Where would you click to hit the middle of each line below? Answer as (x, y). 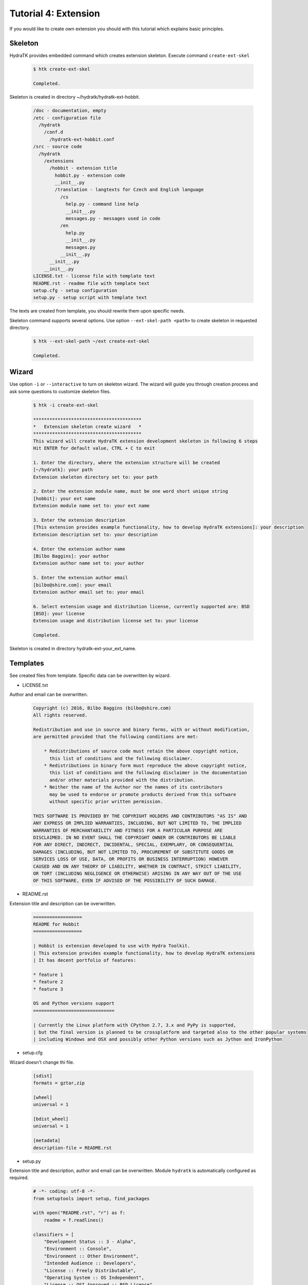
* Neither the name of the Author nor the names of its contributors (133, 787)
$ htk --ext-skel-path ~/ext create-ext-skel (91, 341)
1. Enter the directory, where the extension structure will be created (127, 462)
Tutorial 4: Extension (55, 13)
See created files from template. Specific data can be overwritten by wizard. (90, 675)
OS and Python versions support (74, 1003)
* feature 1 (48, 975)
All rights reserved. (60, 715)
